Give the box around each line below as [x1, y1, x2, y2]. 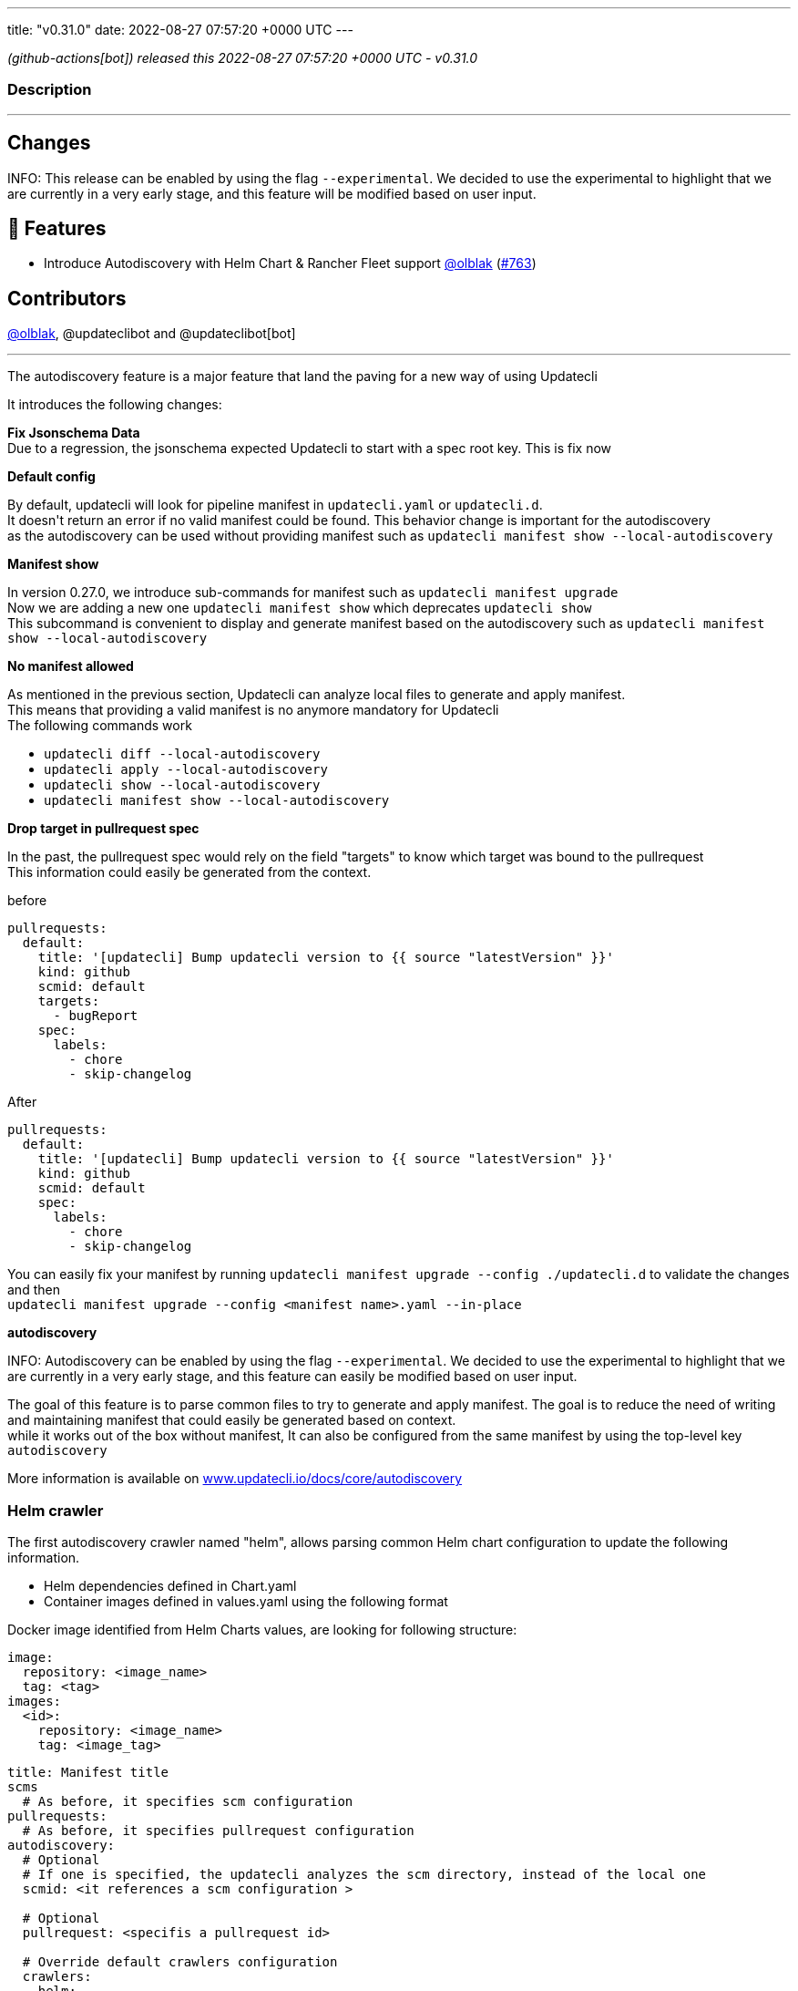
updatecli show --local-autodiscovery [44, 778, 321, 793]
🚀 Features [7, 217, 107, 241]
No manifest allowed [7, 658, 134, 675]
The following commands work [7, 717, 192, 734]
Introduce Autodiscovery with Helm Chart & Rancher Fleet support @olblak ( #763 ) [44, 255, 537, 272]
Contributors [7, 286, 127, 310]
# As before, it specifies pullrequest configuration [22, 1823, 414, 1839]
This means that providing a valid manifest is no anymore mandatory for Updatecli [7, 702, 499, 718]
